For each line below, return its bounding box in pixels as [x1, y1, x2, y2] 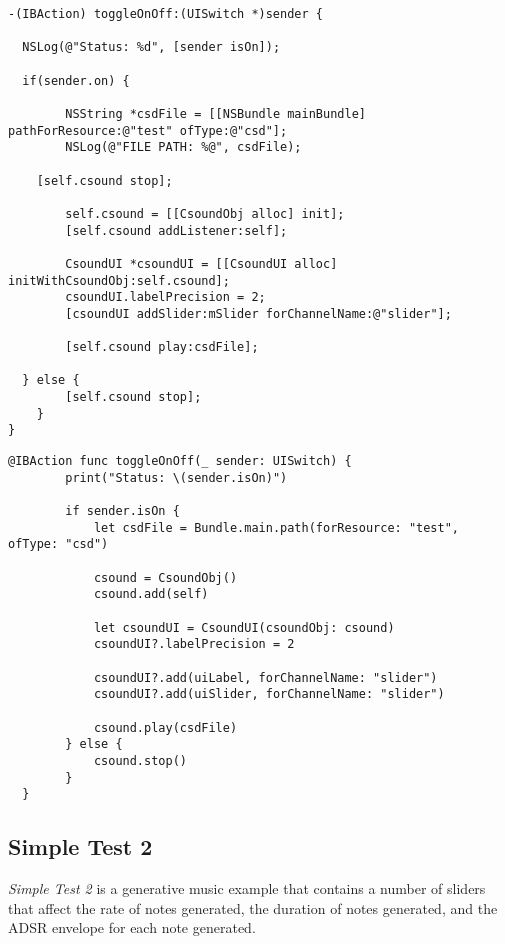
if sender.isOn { [65, 504, 180, 519]
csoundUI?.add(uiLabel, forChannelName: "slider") [93, 670, 438, 685]
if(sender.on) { [22, 73, 130, 88]
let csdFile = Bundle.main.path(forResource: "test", [93, 520, 460, 535]
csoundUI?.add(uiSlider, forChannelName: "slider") [93, 687, 445, 702]
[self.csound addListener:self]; [65, 223, 288, 238]
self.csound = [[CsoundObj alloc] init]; [65, 206, 345, 221]
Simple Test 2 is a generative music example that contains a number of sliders [8, 878, 486, 899]
